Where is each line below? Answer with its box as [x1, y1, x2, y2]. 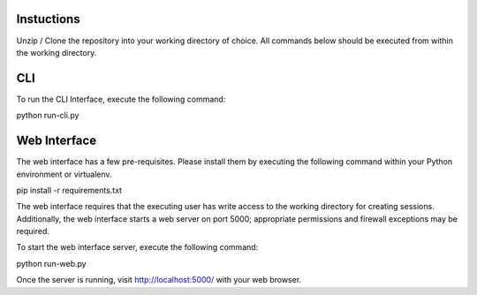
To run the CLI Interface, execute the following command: [16, 94, 226, 104]
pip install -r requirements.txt [16, 185, 123, 195]
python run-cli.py [16, 110, 79, 121]
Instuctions [16, 11, 80, 26]
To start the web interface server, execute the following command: [16, 242, 259, 253]
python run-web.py [16, 258, 87, 269]
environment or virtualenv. [16, 169, 112, 179]
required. [16, 226, 50, 237]
